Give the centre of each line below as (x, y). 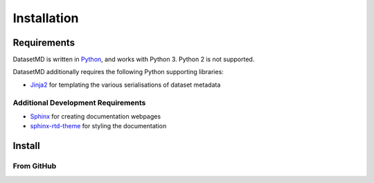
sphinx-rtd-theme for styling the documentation (98, 126)
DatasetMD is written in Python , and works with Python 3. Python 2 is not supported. (134, 60)
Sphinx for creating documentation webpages (96, 116)
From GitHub (35, 166)
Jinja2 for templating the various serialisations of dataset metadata (125, 85)
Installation (46, 18)
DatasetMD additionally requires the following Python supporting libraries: (118, 72)
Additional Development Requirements (79, 103)
